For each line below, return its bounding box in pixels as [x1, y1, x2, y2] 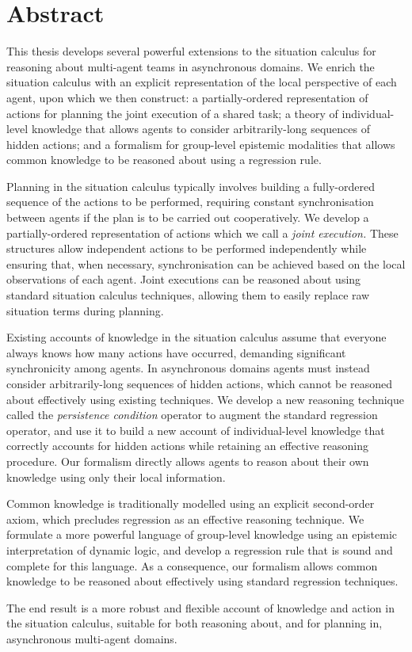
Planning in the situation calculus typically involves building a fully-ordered [6, 177, 375, 194]
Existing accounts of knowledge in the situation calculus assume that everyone [6, 329, 387, 345]
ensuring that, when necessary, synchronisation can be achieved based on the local [6, 255, 406, 272]
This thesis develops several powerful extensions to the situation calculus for [6, 43, 376, 59]
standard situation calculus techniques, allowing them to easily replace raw [6, 287, 370, 303]
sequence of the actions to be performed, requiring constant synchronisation [6, 193, 374, 210]
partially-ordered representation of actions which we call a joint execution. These [6, 224, 399, 241]
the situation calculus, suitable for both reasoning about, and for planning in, [6, 615, 383, 631]
